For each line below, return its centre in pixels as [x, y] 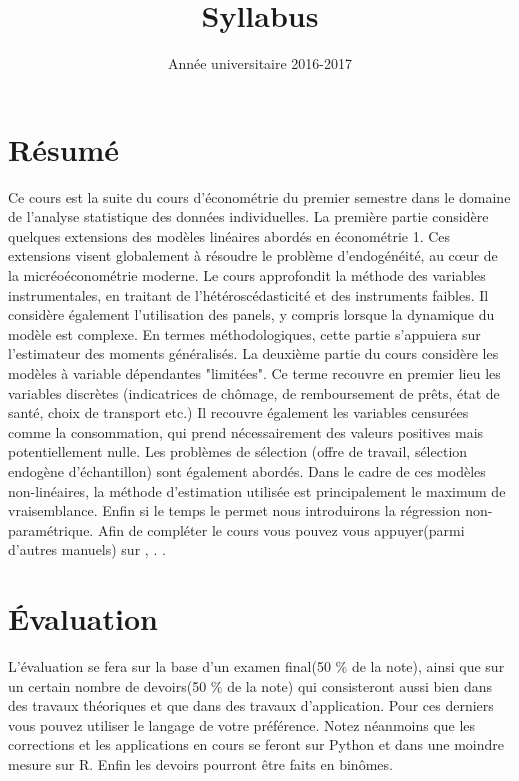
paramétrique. [51, 529]
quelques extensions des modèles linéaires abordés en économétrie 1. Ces [229, 235]
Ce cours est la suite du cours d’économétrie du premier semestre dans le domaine [259, 196]
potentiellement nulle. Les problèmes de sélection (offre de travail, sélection [238, 451]
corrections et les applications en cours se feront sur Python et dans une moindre [256, 744]
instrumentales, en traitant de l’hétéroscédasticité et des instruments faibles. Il [248, 294]
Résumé [64, 148]
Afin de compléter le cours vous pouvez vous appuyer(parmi [281, 529]
